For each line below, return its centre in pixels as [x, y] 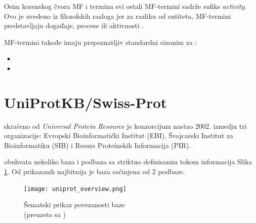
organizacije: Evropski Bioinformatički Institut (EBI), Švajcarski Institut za [119, 135]
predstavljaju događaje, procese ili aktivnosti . [74, 25]
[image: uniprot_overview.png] [75, 189]
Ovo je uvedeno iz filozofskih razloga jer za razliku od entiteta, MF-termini [117, 16]
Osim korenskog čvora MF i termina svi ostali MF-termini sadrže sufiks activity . [125, 6]
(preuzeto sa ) [45, 214]
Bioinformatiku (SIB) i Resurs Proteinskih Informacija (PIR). [98, 145]
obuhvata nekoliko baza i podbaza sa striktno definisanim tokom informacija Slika [128, 162]
